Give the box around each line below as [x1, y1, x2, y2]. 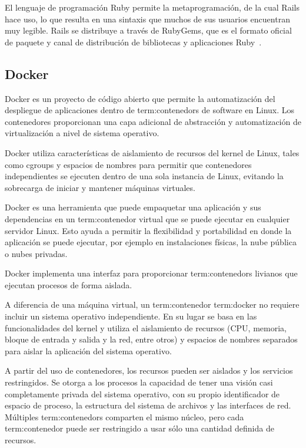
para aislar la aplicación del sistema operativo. [5, 344, 172, 357]
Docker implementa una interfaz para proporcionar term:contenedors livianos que [5, 267, 298, 279]
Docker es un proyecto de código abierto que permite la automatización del [5, 92, 275, 104]
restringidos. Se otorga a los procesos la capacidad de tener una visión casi [5, 376, 273, 388]
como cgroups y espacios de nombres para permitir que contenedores [5, 158, 252, 170]
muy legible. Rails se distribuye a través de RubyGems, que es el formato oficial [5, 24, 292, 37]
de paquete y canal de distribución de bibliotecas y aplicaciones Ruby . [5, 35, 262, 48]
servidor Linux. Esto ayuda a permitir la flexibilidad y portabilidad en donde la [5, 224, 292, 236]
